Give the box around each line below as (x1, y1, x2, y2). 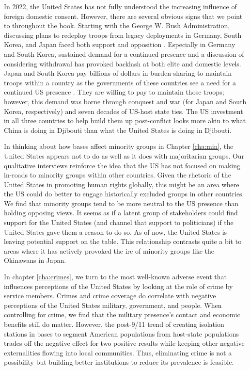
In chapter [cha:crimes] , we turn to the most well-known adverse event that (4, 272, 227, 282)
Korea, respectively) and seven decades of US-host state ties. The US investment (4, 106, 243, 116)
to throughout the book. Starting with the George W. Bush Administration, (4, 20, 230, 31)
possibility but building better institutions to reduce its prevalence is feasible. (4, 357, 234, 367)
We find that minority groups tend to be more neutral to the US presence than (4, 198, 239, 208)
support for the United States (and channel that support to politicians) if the (4, 217, 234, 227)
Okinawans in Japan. (4, 255, 66, 265)
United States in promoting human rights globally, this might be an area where (4, 179, 239, 189)
